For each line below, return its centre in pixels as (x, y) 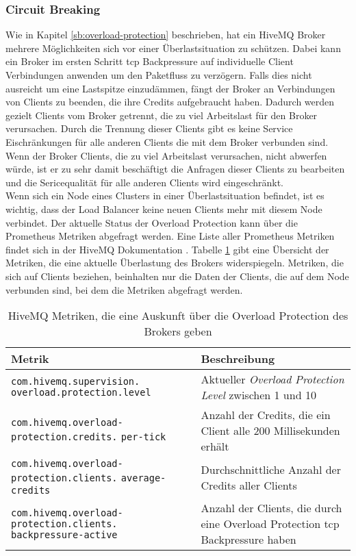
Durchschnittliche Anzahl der (271, 469)
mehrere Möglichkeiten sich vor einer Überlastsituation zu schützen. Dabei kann (173, 48)
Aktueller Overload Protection (272, 379)
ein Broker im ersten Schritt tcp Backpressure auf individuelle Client (150, 61)
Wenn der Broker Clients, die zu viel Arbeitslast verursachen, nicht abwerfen (166, 155)
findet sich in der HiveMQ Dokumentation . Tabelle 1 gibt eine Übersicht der (167, 249)
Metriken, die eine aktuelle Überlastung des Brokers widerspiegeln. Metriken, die (175, 263)
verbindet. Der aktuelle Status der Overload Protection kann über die (152, 222)
